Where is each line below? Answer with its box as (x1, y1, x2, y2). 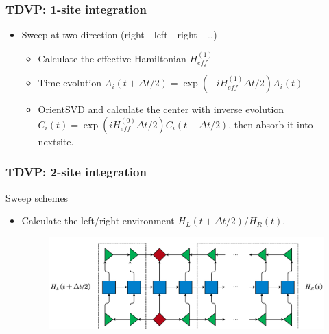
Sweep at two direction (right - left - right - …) (21, 27, 217, 42)
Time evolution (38, 75, 102, 90)
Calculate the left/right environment (21, 213, 175, 228)
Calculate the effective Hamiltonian (38, 51, 186, 65)
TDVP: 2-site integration (5, 163, 147, 180)
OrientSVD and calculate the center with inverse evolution (38, 102, 284, 117)
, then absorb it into (228, 117, 313, 131)
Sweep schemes (5, 190, 69, 204)
